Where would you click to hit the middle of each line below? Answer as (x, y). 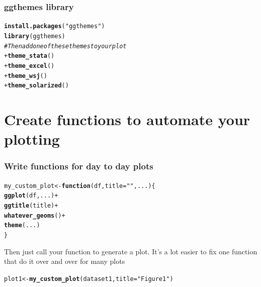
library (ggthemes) (35, 36)
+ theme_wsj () (26, 76)
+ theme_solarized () (36, 86)
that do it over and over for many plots (65, 261)
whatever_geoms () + (35, 215)
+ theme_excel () (29, 66)
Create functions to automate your (127, 119)
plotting (32, 139)
